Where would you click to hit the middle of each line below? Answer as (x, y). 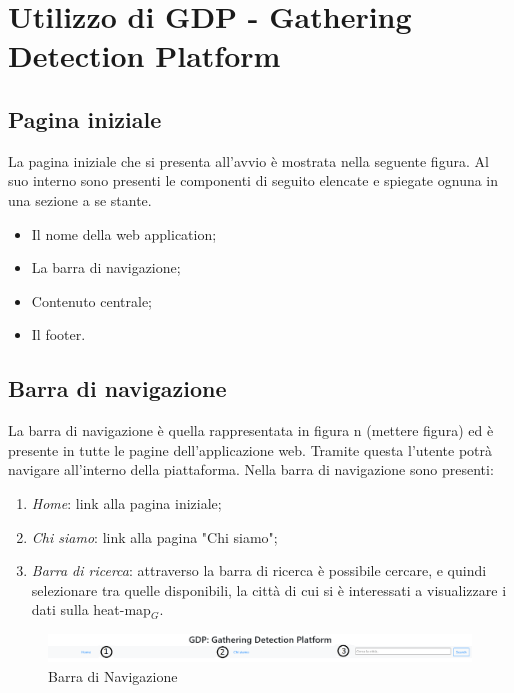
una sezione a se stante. (80, 199)
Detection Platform (144, 55)
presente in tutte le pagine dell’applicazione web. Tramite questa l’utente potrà (250, 449)
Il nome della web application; (124, 233)
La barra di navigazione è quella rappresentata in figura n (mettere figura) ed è (251, 430)
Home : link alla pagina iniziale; (126, 502)
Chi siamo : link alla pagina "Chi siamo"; (154, 536)
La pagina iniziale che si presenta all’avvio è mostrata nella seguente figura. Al (248, 160)
